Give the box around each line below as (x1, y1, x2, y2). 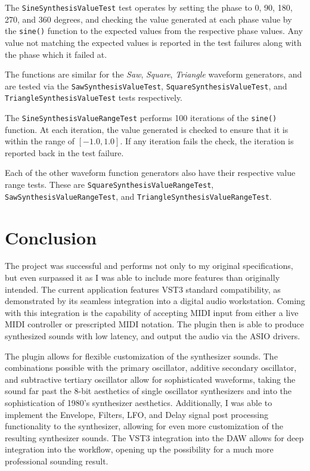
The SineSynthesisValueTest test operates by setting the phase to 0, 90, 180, (5, 1, 293, 13)
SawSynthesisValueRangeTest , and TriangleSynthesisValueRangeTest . (5, 190, 272, 202)
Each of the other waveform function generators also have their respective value (5, 166, 296, 179)
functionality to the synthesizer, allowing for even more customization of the (5, 420, 284, 432)
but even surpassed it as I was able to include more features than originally (5, 271, 280, 284)
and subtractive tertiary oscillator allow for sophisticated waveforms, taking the (5, 373, 296, 385)
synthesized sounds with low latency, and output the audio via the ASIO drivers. (5, 330, 300, 342)
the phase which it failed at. (5, 48, 107, 60)
